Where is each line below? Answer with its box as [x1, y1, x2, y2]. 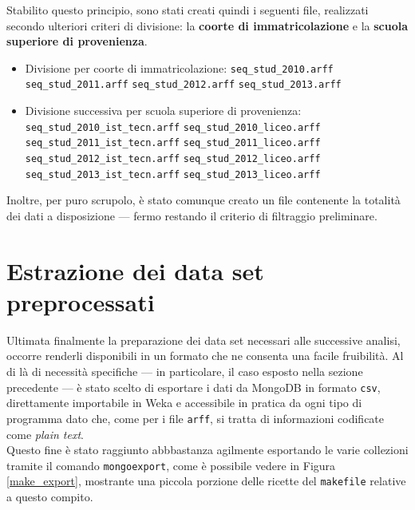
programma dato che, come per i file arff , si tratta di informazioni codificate [6, 409, 385, 426]
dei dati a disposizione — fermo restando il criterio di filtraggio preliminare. [6, 207, 377, 223]
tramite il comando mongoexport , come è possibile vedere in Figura [6, 457, 336, 473]
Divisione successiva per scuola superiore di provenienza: [25, 102, 302, 119]
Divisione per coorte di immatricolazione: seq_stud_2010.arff [25, 59, 334, 76]
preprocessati [6, 285, 155, 318]
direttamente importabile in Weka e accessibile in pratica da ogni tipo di [6, 394, 362, 411]
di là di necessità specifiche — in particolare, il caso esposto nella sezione [6, 363, 363, 379]
